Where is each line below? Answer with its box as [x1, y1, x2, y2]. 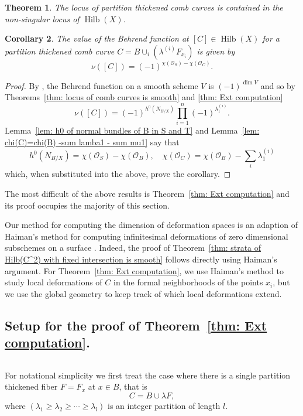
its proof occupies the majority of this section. [5, 199, 170, 211]
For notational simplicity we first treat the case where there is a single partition [5, 369, 291, 381]
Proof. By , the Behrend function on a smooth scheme [5, 79, 198, 91]
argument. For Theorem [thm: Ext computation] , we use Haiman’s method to [5, 264, 284, 277]
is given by [197, 45, 235, 57]
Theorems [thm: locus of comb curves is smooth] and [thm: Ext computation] [5, 91, 283, 103]
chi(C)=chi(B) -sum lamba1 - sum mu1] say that [5, 135, 180, 148]
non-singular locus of [5, 12, 80, 25]
